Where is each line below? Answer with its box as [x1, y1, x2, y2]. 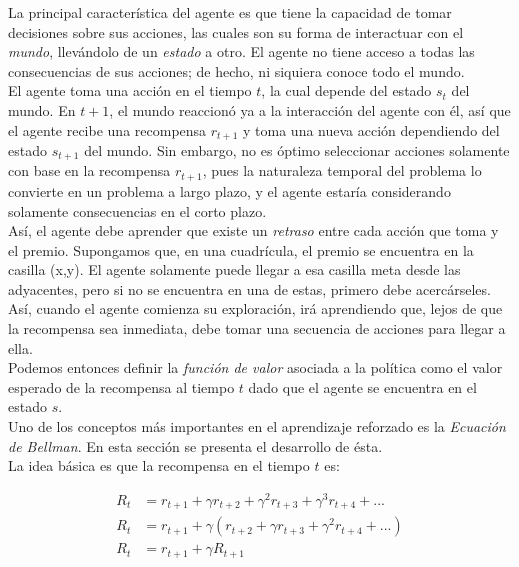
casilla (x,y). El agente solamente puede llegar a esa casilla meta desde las [8, 259, 461, 280]
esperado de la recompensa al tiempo [8, 376, 235, 397]
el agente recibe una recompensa [8, 119, 207, 140]
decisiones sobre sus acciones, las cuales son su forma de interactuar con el [8, 21, 464, 42]
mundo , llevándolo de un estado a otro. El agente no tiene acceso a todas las [8, 41, 475, 62]
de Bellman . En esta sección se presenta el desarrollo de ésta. [8, 435, 383, 456]
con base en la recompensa [8, 160, 171, 181]
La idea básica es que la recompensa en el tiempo [8, 455, 310, 476]
